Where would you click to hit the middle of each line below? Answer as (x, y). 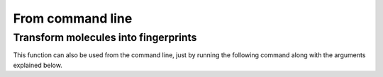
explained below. (38, 65)
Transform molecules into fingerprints (105, 37)
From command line (73, 18)
